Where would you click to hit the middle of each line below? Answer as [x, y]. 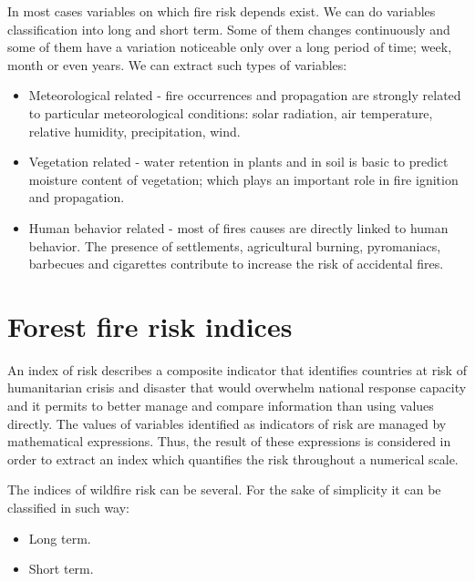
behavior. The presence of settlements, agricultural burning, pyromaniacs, [235, 245]
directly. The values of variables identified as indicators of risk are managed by [227, 423]
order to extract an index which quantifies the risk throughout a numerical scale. [233, 459]
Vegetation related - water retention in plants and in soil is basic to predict [238, 162]
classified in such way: [68, 507]
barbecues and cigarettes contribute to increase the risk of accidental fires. [236, 264]
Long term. [60, 538]
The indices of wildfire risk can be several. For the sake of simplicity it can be [224, 489]
